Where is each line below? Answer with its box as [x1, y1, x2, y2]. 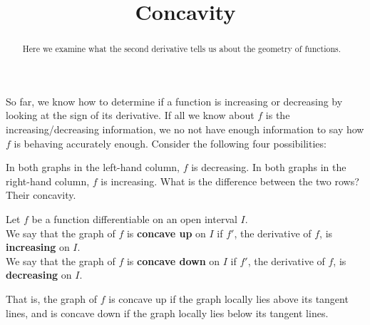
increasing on [6, 239, 70, 254]
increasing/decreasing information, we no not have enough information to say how [6, 122, 364, 137]
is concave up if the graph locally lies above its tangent [108, 291, 349, 306]
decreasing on [6, 267, 72, 282]
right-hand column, [6, 173, 90, 188]
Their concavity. [6, 187, 76, 202]
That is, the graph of [6, 291, 98, 306]
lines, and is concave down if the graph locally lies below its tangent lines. [6, 305, 329, 320]
